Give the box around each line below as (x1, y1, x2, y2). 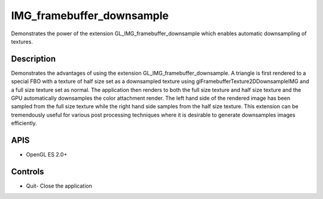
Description (11, 54, 56, 64)
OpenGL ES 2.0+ (26, 151, 68, 158)
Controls (11, 166, 44, 176)
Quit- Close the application (26, 182, 92, 189)
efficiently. (11, 120, 37, 127)
